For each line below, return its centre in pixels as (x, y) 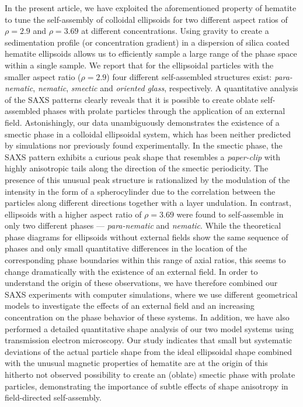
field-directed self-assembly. (53, 397)
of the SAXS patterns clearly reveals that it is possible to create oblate (132, 99)
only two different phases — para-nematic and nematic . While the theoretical (143, 225)
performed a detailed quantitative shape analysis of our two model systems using (149, 328)
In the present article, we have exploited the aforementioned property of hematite (151, 8)
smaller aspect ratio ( (43, 76)
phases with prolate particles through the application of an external (164, 111)
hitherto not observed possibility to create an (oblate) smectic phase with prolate (150, 374)
